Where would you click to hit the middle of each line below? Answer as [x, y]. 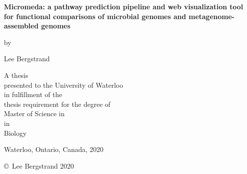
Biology [15, 133]
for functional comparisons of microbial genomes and [95, 16]
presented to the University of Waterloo [63, 85]
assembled [21, 26]
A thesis [16, 75]
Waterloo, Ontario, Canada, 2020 [54, 149]
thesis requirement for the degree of [57, 104]
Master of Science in [34, 113]
